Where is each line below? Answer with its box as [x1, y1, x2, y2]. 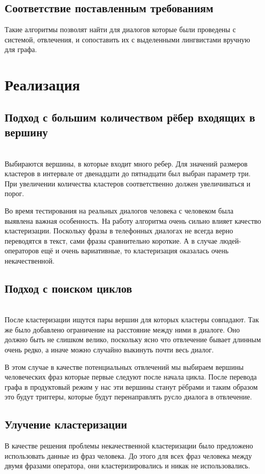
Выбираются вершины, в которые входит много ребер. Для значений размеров [5, 158, 248, 169]
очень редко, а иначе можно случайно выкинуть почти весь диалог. [5, 344, 214, 355]
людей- [219, 235, 242, 246]
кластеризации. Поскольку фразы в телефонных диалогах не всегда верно [5, 225, 233, 236]
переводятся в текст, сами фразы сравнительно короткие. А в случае [5, 235, 218, 246]
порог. [5, 188, 24, 199]
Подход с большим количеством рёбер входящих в [5, 109, 255, 125]
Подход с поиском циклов [5, 280, 132, 296]
